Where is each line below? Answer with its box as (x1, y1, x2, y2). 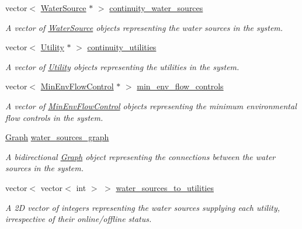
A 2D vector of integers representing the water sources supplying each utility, (5, 201, 280, 213)
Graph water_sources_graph (5, 131, 109, 143)
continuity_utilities (87, 41, 157, 53)
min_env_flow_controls (137, 80, 224, 92)
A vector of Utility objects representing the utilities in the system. (5, 60, 239, 72)
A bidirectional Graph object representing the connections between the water (5, 150, 276, 162)
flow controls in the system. (5, 111, 103, 123)
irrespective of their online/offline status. (5, 213, 152, 225)
